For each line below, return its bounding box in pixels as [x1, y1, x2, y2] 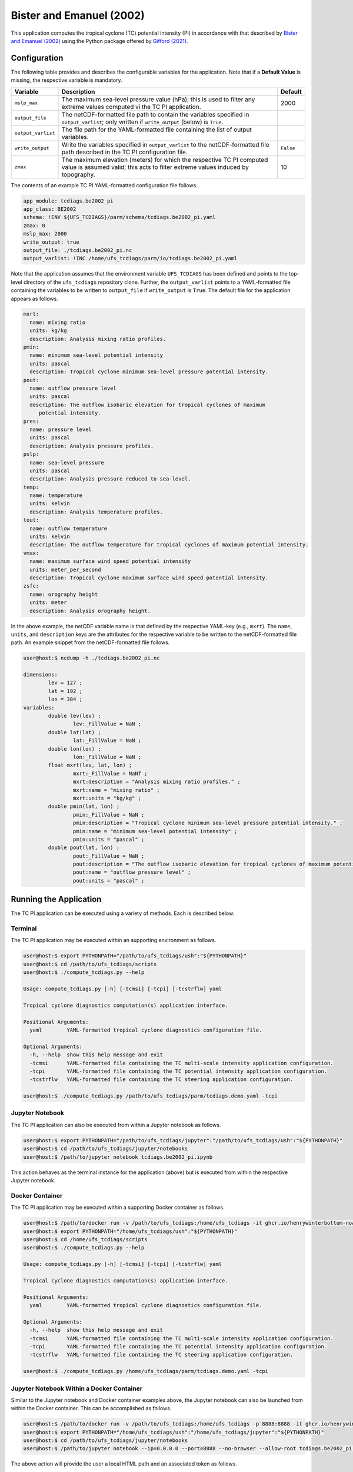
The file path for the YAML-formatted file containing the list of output [61, 125, 252, 134]
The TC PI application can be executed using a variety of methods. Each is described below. [11, 910, 235, 917]
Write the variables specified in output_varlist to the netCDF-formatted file [61, 140, 270, 148]
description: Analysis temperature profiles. [29, 508, 163, 515]
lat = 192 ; [48, 688, 82, 694]
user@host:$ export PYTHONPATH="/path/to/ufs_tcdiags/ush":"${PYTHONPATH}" [23, 953, 247, 959]
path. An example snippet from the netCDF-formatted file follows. [11, 639, 170, 646]
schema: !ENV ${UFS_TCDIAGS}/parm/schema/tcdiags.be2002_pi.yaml [23, 214, 216, 221]
